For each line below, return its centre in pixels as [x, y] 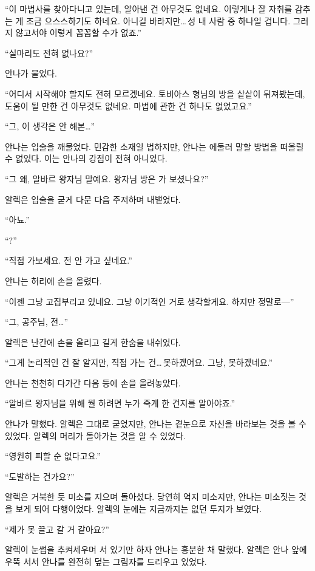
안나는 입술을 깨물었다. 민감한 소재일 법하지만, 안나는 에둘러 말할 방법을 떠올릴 [154, 146]
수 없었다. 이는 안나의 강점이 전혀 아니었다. [86, 158]
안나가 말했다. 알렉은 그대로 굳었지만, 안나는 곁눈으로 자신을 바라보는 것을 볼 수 [156, 424]
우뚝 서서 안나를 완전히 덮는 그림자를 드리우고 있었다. [106, 561]
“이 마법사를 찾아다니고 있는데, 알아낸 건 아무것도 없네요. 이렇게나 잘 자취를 [149, 9]
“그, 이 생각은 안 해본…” [50, 126]
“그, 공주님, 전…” [37, 322]
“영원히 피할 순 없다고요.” [53, 456]
